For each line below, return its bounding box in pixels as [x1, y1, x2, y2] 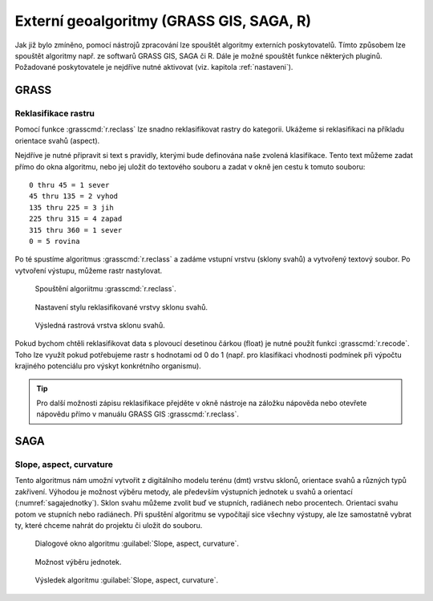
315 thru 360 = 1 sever [29, 225, 123, 234]
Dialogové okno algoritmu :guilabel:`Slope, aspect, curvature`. [34, 538, 240, 549]
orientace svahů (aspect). [14, 136, 100, 145]
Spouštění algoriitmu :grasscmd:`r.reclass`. [34, 284, 176, 294]
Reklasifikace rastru [14, 108, 95, 120]
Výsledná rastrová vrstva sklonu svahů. [34, 320, 165, 330]
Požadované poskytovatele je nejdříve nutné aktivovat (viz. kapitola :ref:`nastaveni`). [14, 63, 293, 72]
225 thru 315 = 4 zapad [29, 214, 123, 224]
